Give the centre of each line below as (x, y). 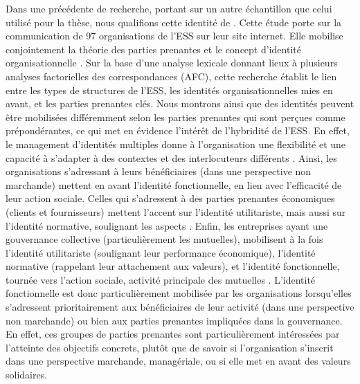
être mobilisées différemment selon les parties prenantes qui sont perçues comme (175, 117)
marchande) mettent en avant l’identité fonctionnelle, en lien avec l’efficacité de (174, 184)
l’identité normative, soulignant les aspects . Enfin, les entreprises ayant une (167, 225)
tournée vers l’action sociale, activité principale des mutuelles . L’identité (161, 279)
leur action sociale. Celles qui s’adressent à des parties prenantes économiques (170, 198)
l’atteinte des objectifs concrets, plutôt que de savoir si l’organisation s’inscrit (170, 347)
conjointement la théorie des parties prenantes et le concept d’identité (153, 49)
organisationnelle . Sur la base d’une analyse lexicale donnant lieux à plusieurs (172, 63)
